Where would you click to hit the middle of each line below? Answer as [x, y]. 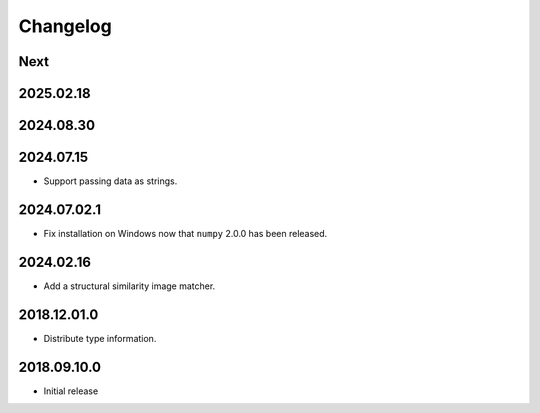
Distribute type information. [100, 338]
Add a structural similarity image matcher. [129, 286]
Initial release [71, 391]
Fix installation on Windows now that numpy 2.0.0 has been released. [185, 234]
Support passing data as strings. [110, 181]
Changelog [65, 26]
